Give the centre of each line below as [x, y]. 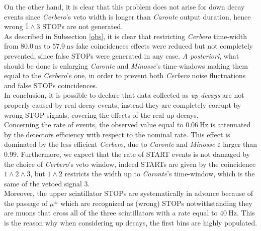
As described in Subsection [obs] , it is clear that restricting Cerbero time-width [126, 36]
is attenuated [231, 125]
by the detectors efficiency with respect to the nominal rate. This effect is [117, 134]
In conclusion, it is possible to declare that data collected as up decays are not [124, 95]
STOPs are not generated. [83, 26]
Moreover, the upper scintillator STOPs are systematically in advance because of [129, 193]
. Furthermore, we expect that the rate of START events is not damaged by [133, 154]
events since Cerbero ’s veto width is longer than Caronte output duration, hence [127, 16]
